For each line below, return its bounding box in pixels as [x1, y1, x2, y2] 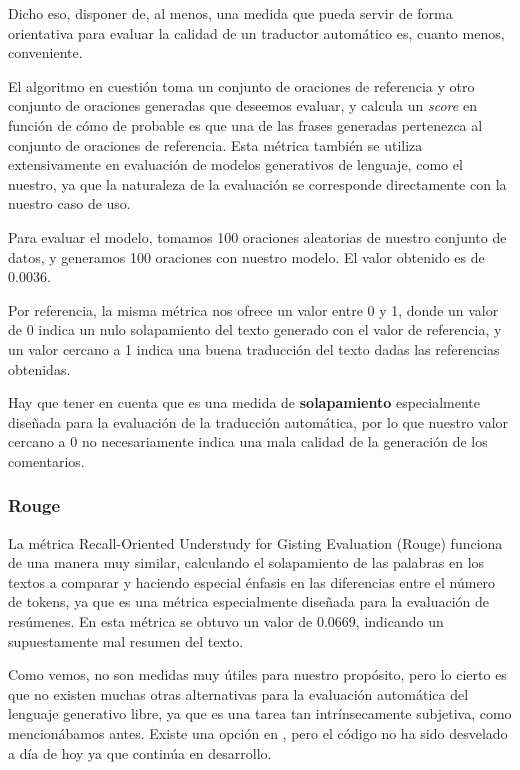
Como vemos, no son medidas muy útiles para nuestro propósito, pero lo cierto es [8, 664, 507, 685]
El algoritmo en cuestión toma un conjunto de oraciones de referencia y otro [8, 75, 475, 96]
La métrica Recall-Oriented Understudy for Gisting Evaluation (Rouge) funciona [8, 532, 503, 553]
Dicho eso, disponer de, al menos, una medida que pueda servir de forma [8, 3, 453, 23]
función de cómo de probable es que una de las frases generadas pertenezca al [8, 114, 483, 135]
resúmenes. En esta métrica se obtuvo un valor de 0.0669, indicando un [8, 611, 444, 632]
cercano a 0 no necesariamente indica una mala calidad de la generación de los [8, 431, 488, 452]
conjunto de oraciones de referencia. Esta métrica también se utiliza [8, 134, 423, 155]
